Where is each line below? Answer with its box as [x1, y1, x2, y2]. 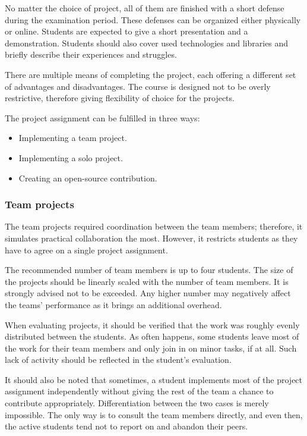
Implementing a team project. [18, 131, 127, 144]
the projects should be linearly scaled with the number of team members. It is [5, 275, 289, 287]
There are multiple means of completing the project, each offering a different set [5, 68, 296, 80]
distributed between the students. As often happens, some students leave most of [5, 330, 299, 343]
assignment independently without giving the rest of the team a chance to [5, 385, 274, 397]
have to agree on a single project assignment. [5, 243, 168, 256]
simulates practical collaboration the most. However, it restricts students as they [5, 231, 298, 244]
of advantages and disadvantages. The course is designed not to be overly [5, 80, 271, 92]
